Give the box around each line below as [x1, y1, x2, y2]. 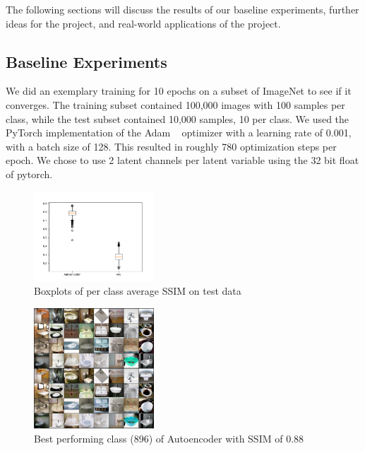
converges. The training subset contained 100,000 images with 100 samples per [6, 97, 345, 112]
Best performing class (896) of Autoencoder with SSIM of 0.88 [34, 430, 304, 445]
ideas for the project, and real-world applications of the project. [6, 16, 281, 30]
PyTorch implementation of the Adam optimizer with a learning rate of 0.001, [6, 125, 352, 140]
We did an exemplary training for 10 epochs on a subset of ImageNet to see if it [6, 83, 352, 98]
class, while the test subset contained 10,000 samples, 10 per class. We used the [6, 111, 349, 126]
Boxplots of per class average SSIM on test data [34, 283, 241, 298]
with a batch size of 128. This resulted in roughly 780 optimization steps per [6, 139, 337, 153]
